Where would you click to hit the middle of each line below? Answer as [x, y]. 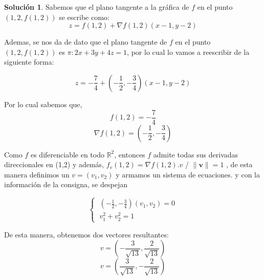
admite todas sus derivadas [196, 154]
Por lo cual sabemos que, [43, 104]
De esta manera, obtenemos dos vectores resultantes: [86, 234]
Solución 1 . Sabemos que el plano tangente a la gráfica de [97, 7]
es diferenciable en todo [67, 154]
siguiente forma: [29, 62]
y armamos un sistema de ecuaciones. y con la [188, 174]
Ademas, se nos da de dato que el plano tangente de [86, 42]
